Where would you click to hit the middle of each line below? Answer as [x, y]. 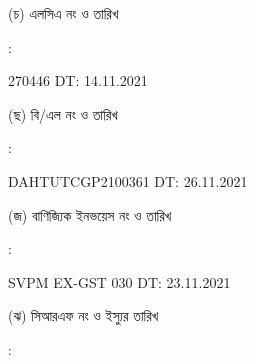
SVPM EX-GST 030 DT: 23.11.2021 [119, 281]
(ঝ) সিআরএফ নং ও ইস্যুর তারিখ [83, 315]
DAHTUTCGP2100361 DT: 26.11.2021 [128, 180]
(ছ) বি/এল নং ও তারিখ [63, 113]
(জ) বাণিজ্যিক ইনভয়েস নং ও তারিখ [90, 214]
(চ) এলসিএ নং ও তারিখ [63, 13]
